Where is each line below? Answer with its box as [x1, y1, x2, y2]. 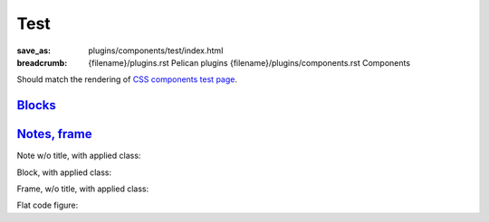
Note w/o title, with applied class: [16, 150, 141, 162]
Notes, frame [16, 126, 92, 142]
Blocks [16, 97, 56, 113]
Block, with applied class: [16, 167, 112, 178]
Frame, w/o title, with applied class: [16, 183, 149, 194]
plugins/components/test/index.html [88, 45, 224, 56]
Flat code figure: [16, 199, 79, 211]
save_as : [16, 45, 52, 56]
